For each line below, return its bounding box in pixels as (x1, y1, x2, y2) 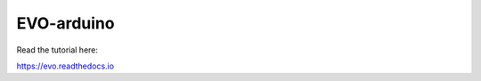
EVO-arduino (16, 13, 115, 33)
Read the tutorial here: (16, 45, 98, 55)
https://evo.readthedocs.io (16, 61, 115, 71)
